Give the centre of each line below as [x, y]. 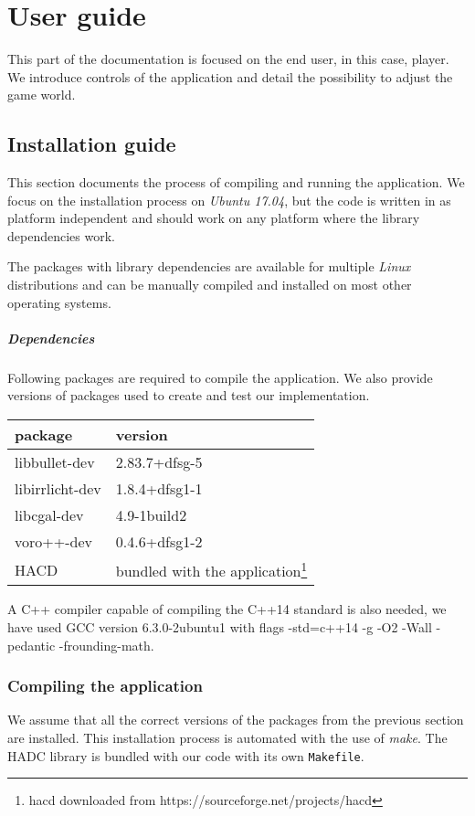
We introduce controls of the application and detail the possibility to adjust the [230, 76]
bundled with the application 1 [211, 570]
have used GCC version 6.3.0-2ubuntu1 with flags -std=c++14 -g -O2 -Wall [220, 626]
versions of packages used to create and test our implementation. [189, 395]
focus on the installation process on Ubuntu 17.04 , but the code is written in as [229, 200]
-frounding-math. [106, 645]
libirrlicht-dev [58, 489]
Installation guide [92, 144]
